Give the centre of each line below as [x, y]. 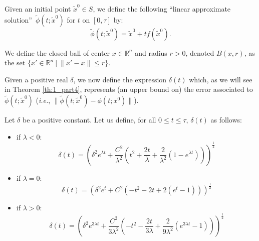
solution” [18, 19]
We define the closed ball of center [57, 52]
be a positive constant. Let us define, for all [89, 119]
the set [15, 63]
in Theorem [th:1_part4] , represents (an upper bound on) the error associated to [129, 89]
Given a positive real [36, 79]
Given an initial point [38, 9]
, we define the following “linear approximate [162, 9]
